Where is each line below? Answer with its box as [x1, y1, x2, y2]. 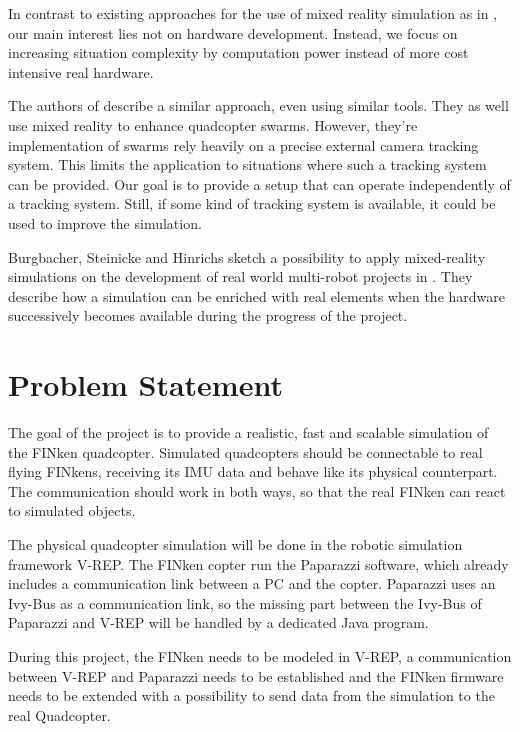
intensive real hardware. [8, 61, 154, 82]
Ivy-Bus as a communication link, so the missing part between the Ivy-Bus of [8, 592, 482, 613]
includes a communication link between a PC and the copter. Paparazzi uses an [8, 573, 496, 594]
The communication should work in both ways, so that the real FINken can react [8, 480, 506, 501]
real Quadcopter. [8, 704, 111, 725]
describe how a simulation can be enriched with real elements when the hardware [8, 285, 505, 306]
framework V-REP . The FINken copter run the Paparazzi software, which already [8, 553, 509, 574]
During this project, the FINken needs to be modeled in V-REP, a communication [8, 645, 512, 666]
